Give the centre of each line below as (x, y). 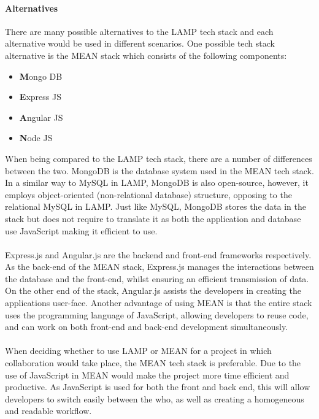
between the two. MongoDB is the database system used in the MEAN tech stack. (159, 170)
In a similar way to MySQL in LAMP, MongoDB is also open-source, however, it (157, 183)
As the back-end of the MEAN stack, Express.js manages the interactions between (159, 267)
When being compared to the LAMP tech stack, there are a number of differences (159, 158)
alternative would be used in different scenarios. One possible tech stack (140, 43)
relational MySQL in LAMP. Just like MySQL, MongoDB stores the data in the (156, 206)
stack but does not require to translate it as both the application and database (153, 218)
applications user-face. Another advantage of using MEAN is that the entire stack (159, 303)
